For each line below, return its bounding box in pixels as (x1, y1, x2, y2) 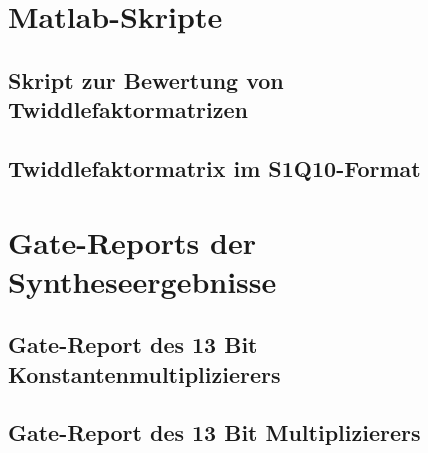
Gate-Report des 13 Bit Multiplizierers (8, 417, 421, 448)
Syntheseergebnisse (8, 260, 277, 301)
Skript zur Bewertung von (8, 64, 284, 95)
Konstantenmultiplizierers (8, 358, 281, 389)
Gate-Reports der (8, 221, 256, 262)
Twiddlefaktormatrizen (8, 94, 248, 125)
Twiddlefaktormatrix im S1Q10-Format (8, 152, 421, 183)
